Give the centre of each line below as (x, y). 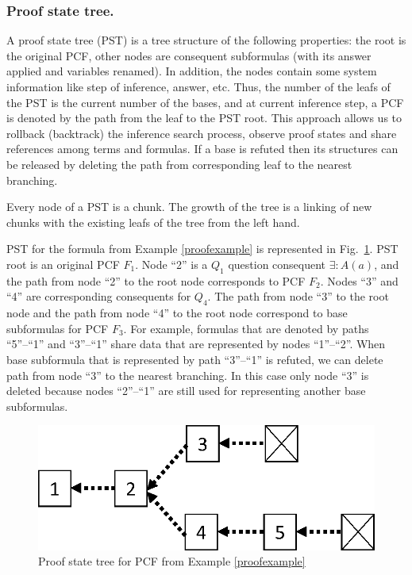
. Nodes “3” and (359, 280)
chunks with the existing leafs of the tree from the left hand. (153, 222)
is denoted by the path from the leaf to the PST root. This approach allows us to (204, 118)
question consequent (277, 264)
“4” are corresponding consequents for (99, 296)
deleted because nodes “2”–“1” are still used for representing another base (186, 391)
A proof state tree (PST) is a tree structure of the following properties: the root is (206, 40)
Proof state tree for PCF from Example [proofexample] (172, 561)
